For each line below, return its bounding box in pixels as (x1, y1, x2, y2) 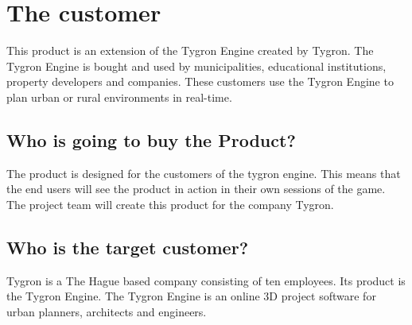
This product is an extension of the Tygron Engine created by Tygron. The (6, 42, 374, 59)
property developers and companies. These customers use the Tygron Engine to (6, 73, 394, 90)
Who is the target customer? (6, 234, 249, 259)
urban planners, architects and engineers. (6, 303, 207, 319)
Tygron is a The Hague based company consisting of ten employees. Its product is (6, 272, 406, 288)
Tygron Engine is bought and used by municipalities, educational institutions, (6, 57, 387, 74)
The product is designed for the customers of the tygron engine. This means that (6, 164, 401, 181)
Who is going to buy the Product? (6, 127, 296, 152)
